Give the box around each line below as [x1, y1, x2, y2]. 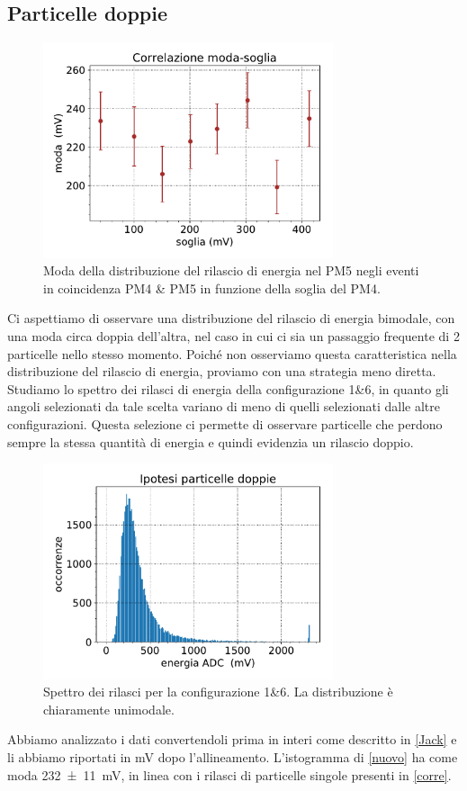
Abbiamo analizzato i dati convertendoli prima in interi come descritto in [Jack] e [7, 730, 457, 749]
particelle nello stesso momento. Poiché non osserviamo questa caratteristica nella [7, 344, 457, 363]
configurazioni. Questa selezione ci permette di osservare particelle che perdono [7, 415, 443, 434]
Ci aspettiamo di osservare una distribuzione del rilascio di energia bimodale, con [7, 309, 455, 328]
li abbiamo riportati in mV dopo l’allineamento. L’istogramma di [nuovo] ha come [7, 748, 458, 767]
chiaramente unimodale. [43, 699, 175, 718]
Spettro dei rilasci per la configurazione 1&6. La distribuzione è [43, 682, 393, 701]
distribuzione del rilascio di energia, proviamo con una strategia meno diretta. [7, 362, 436, 381]
